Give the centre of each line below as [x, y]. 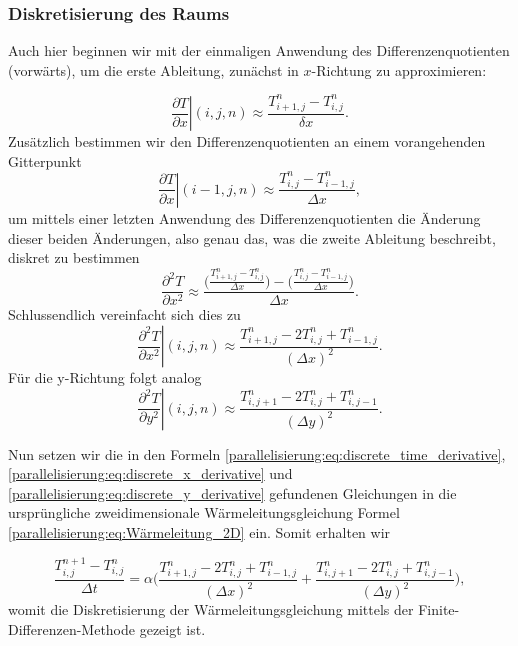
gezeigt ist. [172, 628]
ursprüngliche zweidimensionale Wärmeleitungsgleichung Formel [204, 512]
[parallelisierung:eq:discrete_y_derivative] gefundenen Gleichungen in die [232, 492]
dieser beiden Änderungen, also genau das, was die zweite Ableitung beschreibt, [252, 237]
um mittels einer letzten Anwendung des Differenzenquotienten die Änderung [244, 217]
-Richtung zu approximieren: [399, 69]
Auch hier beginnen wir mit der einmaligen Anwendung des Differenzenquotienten [259, 50]
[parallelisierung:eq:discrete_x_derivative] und [150, 473]
